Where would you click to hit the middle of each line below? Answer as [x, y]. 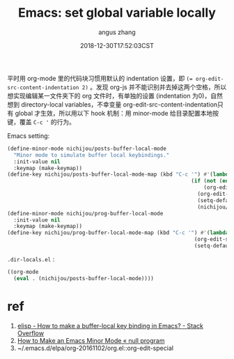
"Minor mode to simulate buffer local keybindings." [92, 155]
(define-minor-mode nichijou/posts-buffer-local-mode [87, 148]
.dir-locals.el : [31, 259]
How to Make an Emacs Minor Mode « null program [91, 340]
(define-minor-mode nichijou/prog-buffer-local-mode [85, 213]
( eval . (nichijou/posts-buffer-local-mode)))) [84, 278]
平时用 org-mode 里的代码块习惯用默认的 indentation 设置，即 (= [100, 78]
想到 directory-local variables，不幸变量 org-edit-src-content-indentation [112, 104]
